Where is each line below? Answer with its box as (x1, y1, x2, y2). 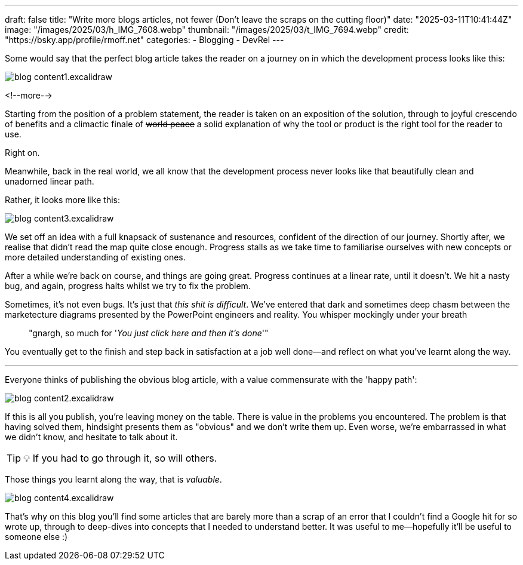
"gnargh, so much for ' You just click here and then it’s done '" (29, 328, 269, 338)
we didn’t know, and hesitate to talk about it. (5, 432, 178, 442)
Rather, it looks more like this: (5, 195, 121, 205)
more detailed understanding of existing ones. (5, 252, 186, 262)
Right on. (5, 148, 40, 158)
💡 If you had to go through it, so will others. (23, 452, 217, 464)
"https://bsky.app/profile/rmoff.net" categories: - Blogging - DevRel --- (5, 35, 284, 45)
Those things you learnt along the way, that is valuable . (5, 474, 222, 484)
